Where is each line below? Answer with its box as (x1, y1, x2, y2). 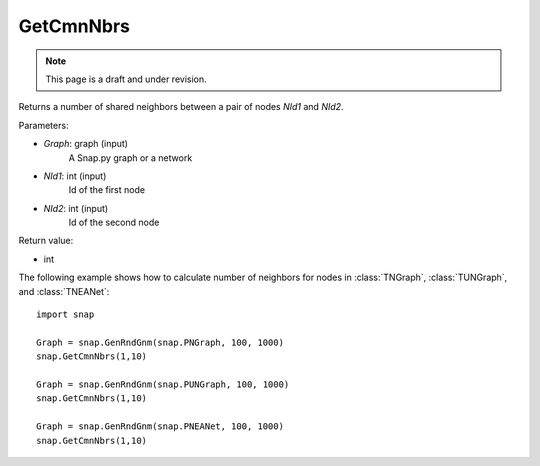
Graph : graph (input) (43, 138, 129, 150)
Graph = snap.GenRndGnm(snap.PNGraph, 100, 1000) (36, 336, 285, 348)
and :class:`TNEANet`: (18, 285, 110, 297)
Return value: (18, 235, 74, 247)
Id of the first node (68, 184, 145, 196)
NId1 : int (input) (43, 170, 107, 182)
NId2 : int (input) (43, 202, 109, 214)
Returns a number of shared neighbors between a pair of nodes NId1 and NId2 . (18, 101, 344, 113)
